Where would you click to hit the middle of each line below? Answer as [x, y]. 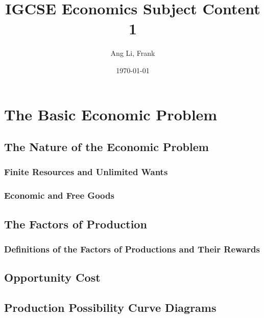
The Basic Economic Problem [111, 114]
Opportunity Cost [52, 277]
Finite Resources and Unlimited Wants [86, 172]
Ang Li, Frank [133, 53]
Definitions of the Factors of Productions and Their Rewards [132, 249]
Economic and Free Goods [59, 195]
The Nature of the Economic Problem [106, 147]
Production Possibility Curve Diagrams [110, 307]
